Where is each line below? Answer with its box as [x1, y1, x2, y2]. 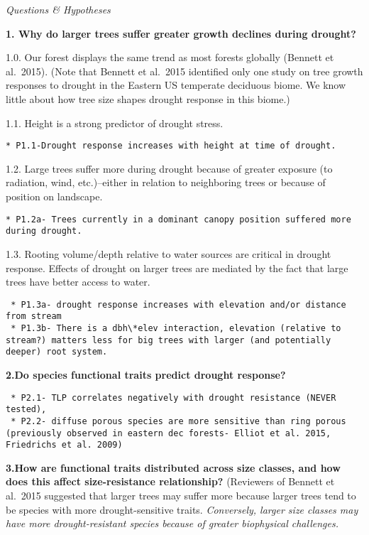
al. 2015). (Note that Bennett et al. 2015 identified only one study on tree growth [6, 63, 363, 78]
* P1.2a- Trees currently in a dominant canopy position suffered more [6, 214, 351, 225]
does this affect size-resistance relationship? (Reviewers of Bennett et [6, 474, 335, 489]
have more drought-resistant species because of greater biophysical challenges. [6, 516, 338, 531]
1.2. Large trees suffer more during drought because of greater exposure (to [6, 161, 333, 175]
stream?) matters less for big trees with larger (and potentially [6, 335, 331, 345]
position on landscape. [6, 189, 103, 203]
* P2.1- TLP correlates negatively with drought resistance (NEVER [11, 392, 336, 403]
